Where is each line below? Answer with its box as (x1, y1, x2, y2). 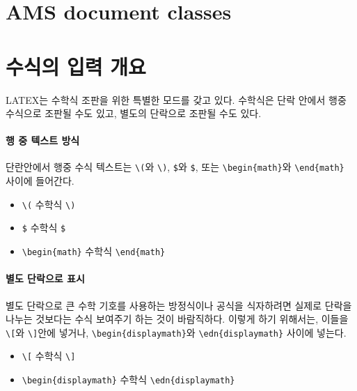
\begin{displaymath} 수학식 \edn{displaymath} (22, 372, 235, 386)
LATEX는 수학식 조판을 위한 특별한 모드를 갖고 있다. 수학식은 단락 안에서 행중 (6, 92, 347, 107)
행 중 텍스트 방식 (6, 133, 80, 148)
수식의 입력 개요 (6, 52, 146, 80)
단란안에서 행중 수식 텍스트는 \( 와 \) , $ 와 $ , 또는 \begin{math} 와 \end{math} (6, 160, 344, 174)
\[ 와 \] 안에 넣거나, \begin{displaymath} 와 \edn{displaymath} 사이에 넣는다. (6, 325, 347, 339)
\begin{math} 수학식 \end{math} (22, 244, 166, 259)
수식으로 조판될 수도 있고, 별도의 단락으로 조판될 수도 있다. (6, 106, 262, 121)
